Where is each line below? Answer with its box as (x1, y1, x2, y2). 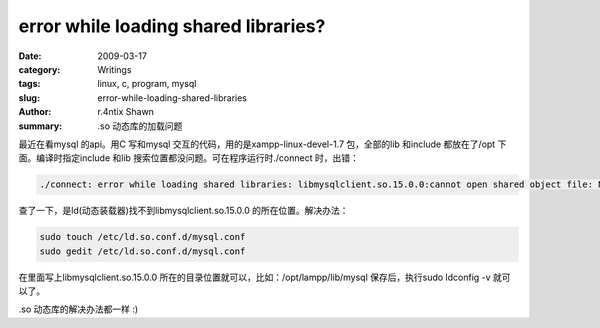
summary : (18, 120, 63, 132)
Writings (97, 63, 132, 75)
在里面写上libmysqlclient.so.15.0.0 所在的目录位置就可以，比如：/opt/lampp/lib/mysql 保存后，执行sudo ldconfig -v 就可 (18, 271, 511, 283)
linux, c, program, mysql (97, 78, 197, 90)
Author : (18, 106, 52, 118)
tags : (18, 78, 41, 90)
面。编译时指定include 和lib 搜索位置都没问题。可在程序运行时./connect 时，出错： (18, 152, 359, 164)
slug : (18, 91, 40, 104)
